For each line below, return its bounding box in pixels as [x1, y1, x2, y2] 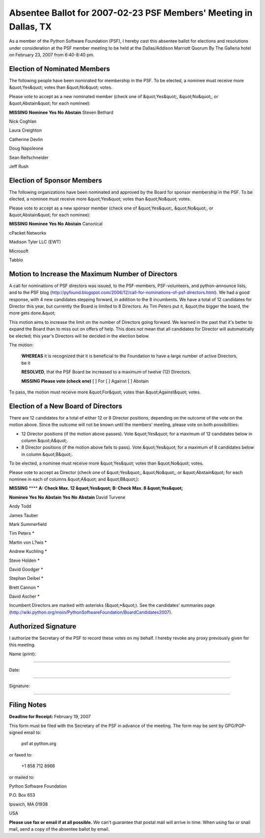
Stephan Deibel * [9, 576, 44, 581]
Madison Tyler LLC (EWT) [9, 239, 61, 245]
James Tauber [9, 512, 38, 518]
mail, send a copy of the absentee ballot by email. [9, 826, 110, 832]
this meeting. [9, 642, 36, 648]
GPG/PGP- [225, 723, 246, 729]
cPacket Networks [9, 230, 47, 236]
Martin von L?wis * [9, 539, 47, 545]
